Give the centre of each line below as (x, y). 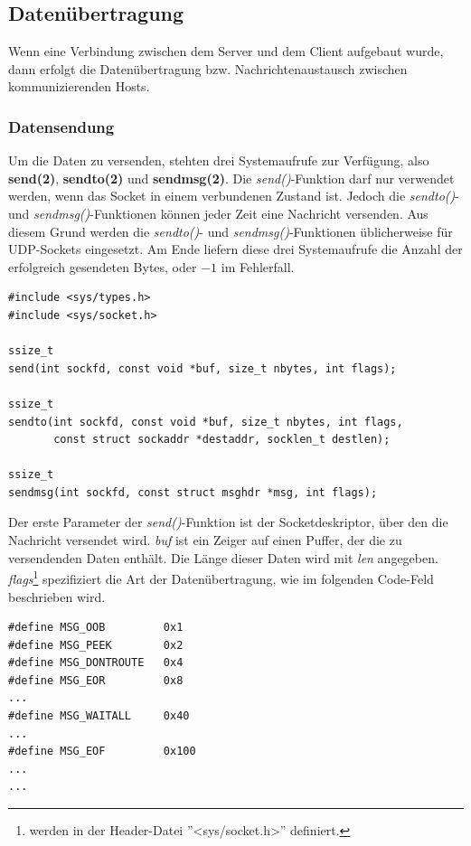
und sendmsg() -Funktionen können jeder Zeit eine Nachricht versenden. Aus (218, 213)
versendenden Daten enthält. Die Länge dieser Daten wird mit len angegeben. (223, 557)
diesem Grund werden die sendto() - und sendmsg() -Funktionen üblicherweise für (231, 231)
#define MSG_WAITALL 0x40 (99, 716)
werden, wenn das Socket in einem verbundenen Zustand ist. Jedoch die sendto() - (234, 196)
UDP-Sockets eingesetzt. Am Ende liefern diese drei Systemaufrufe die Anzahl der (235, 249)
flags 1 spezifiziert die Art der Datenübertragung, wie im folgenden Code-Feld (221, 577)
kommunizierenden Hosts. (79, 86)
